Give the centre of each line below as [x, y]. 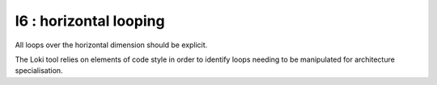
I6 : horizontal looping [90, 21]
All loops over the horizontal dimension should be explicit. [111, 45]
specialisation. [39, 71]
